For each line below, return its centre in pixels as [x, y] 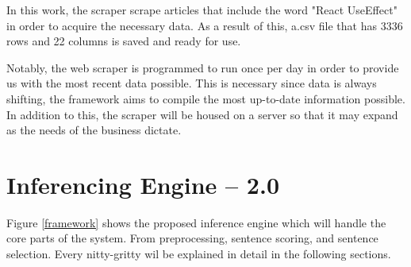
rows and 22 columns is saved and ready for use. [124, 41]
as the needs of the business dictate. [94, 130]
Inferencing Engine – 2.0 [143, 184]
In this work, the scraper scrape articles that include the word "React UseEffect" [202, 10]
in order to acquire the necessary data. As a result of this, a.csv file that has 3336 [205, 25]
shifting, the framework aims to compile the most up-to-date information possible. [206, 98]
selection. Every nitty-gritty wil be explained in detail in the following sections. [199, 254]
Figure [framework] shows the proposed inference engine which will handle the [196, 222]
